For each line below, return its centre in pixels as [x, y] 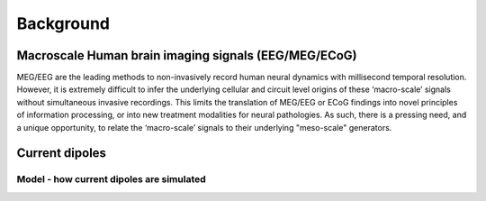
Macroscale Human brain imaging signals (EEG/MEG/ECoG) [187, 55]
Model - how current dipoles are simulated [111, 179]
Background [63, 23]
